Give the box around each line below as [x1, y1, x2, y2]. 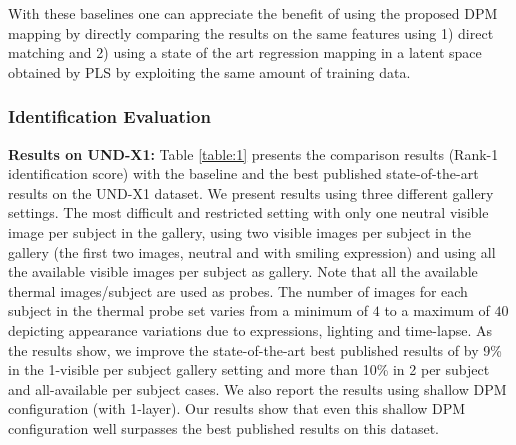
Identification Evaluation [8, 104, 211, 129]
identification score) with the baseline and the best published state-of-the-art [8, 163, 479, 184]
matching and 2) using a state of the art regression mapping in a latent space [8, 42, 482, 63]
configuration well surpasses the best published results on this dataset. [8, 417, 440, 438]
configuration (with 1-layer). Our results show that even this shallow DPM [8, 398, 466, 419]
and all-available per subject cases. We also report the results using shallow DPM [8, 378, 507, 399]
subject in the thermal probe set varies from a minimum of [8, 300, 369, 321]
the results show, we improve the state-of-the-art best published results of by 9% [8, 339, 502, 360]
